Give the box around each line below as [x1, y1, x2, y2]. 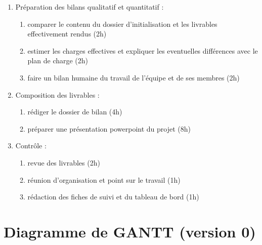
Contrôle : [15, 140, 47, 151]
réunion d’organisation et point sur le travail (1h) [27, 174, 181, 185]
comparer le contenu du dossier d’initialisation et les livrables [27, 18, 217, 29]
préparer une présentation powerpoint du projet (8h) [27, 123, 191, 134]
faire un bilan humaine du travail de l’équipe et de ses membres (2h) [27, 72, 240, 83]
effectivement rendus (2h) [27, 28, 107, 39]
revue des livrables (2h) [27, 157, 100, 168]
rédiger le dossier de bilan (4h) [27, 106, 122, 117]
